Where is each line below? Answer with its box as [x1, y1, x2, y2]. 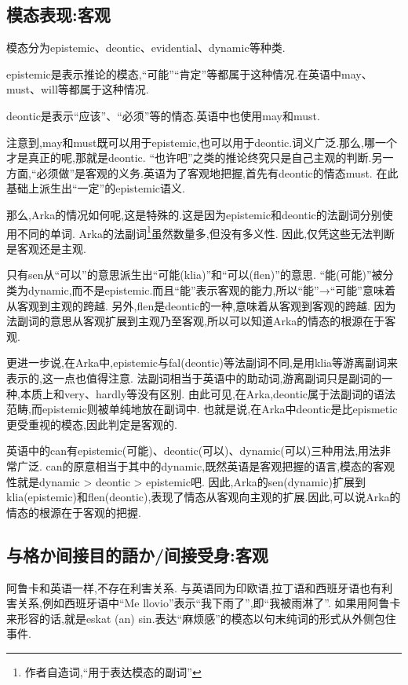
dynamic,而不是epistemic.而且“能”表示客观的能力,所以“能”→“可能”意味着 [27, 281, 395, 298]
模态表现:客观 [6, 2, 111, 27]
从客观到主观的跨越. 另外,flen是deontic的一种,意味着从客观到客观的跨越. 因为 [6, 297, 396, 313]
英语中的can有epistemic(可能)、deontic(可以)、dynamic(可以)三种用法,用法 [6, 442, 381, 459]
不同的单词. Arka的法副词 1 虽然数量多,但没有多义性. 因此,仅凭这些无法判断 [16, 222, 395, 241]
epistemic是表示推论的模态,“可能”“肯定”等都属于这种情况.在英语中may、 [6, 65, 373, 82]
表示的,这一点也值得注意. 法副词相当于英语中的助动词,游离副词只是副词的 [6, 369, 382, 386]
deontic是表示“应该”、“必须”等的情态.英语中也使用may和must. [6, 107, 320, 123]
